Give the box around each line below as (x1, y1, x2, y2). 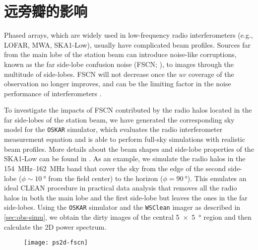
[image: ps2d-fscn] (24, 239, 88, 247)
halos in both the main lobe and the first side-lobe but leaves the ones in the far (4, 192, 248, 202)
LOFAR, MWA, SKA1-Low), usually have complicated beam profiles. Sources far (4, 39, 251, 50)
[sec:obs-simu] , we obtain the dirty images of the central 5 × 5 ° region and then (4, 211, 252, 222)
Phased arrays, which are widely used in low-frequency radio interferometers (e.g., (4, 30, 253, 40)
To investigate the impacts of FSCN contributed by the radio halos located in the (4, 105, 252, 115)
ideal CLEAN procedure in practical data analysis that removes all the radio (4, 183, 237, 193)
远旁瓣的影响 (4, 1, 88, 21)
